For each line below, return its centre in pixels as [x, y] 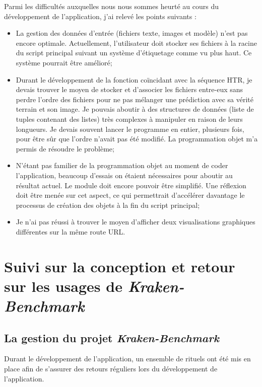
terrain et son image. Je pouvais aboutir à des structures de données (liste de [135, 109]
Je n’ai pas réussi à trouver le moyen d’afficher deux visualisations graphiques [136, 222]
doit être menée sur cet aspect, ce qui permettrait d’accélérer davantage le [130, 195]
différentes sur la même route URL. [71, 231]
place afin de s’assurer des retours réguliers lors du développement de [111, 369]
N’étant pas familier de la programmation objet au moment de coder [122, 165]
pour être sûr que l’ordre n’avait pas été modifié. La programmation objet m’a [137, 139]
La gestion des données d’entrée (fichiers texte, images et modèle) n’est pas [132, 33]
